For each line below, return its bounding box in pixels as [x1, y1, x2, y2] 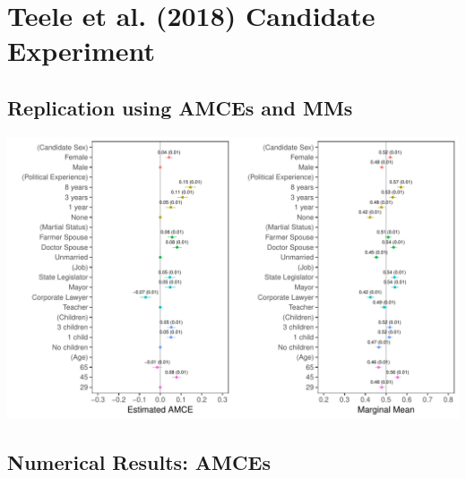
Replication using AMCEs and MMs [7, 93, 353, 121]
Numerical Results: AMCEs [7, 448, 271, 475]
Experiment [7, 32, 156, 69]
